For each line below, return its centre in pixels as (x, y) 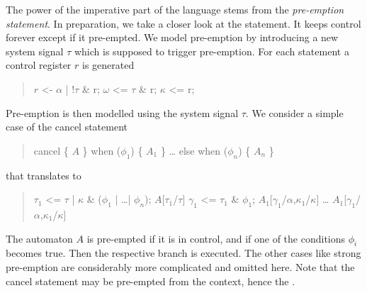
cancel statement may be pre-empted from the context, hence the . (151, 281)
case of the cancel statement (67, 127)
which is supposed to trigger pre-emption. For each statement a (211, 51)
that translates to (44, 175)
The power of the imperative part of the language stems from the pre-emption (175, 9)
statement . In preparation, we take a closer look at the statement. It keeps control (183, 23)
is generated (108, 65)
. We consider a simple (294, 112)
